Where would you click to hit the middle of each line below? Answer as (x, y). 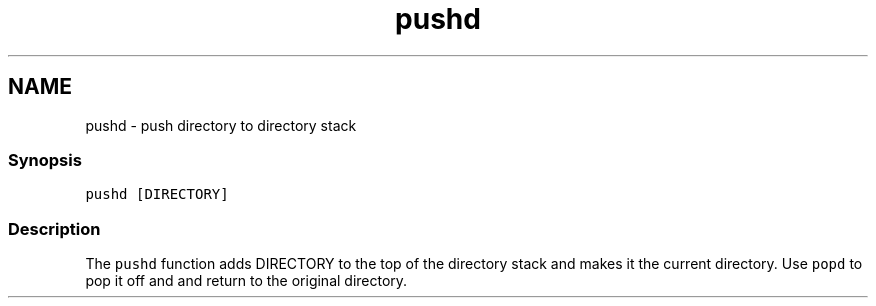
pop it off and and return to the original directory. (246, 281)
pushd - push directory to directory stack (221, 125)
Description (54, 228)
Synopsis (45, 159)
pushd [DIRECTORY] (157, 194)
